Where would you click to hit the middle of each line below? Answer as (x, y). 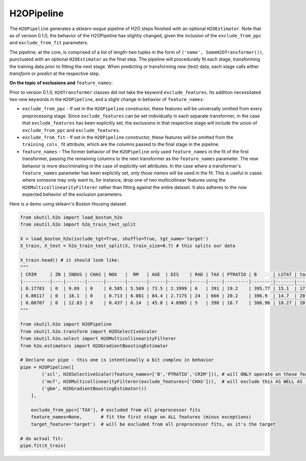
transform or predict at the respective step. (55, 73)
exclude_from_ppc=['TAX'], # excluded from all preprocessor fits (116, 410)
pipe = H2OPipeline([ (47, 367)
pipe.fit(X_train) (43, 446)
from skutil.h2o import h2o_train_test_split (78, 224)
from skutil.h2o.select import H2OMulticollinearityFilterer (98, 339)
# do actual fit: (42, 438)
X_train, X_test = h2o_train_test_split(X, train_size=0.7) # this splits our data (128, 246)
